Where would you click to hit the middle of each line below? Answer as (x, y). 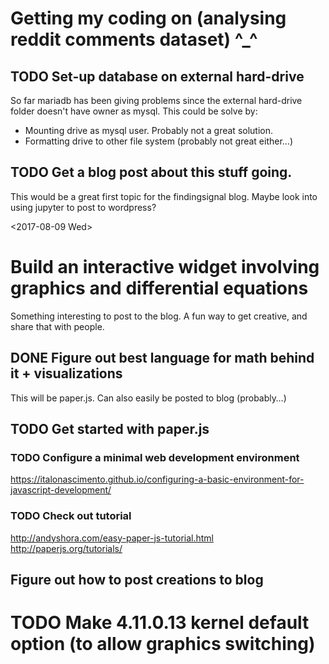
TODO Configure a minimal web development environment (155, 457)
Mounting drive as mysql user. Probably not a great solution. (149, 130)
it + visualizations (66, 373)
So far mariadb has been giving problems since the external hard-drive (156, 100)
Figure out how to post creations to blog (137, 579)
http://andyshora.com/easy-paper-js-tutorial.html (112, 538)
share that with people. (57, 326)
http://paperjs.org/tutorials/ (66, 548)
